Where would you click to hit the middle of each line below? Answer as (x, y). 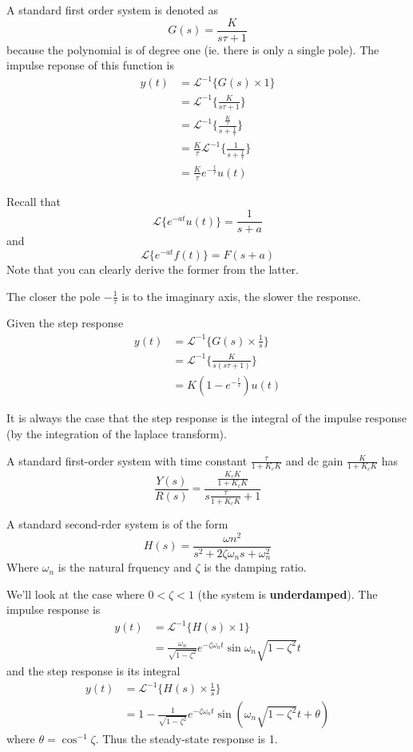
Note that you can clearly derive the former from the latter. (153, 269)
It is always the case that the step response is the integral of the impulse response (206, 418)
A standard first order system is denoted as (113, 10)
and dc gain (314, 460)
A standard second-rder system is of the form (117, 523)
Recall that (34, 201)
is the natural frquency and (125, 567)
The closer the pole (54, 296)
